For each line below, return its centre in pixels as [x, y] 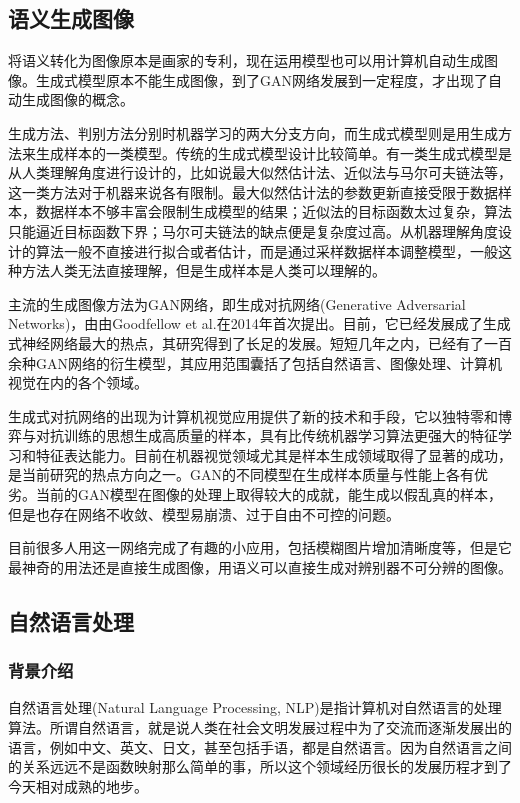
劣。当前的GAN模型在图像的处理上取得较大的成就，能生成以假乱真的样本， [255, 494]
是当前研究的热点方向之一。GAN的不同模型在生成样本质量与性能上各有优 [248, 474]
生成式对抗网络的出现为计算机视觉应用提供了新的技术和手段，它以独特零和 [253, 415]
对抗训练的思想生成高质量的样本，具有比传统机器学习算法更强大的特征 [266, 435]
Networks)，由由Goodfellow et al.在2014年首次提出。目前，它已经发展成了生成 [259, 323]
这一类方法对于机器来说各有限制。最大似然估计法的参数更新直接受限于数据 [253, 191]
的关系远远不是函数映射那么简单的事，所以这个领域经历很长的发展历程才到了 [260, 766]
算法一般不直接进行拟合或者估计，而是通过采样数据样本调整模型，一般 [266, 250]
